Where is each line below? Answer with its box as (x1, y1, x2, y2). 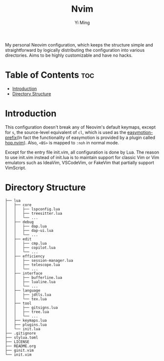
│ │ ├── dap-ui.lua (5, 228, 54, 233)
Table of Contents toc (5, 69, 94, 81)
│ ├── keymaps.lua (5, 318, 47, 323)
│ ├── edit (5, 236, 32, 242)
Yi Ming (74, 20, 90, 25)
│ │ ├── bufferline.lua (5, 275, 63, 280)
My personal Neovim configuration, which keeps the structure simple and (5, 42, 153, 47)
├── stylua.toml (5, 335, 38, 340)
